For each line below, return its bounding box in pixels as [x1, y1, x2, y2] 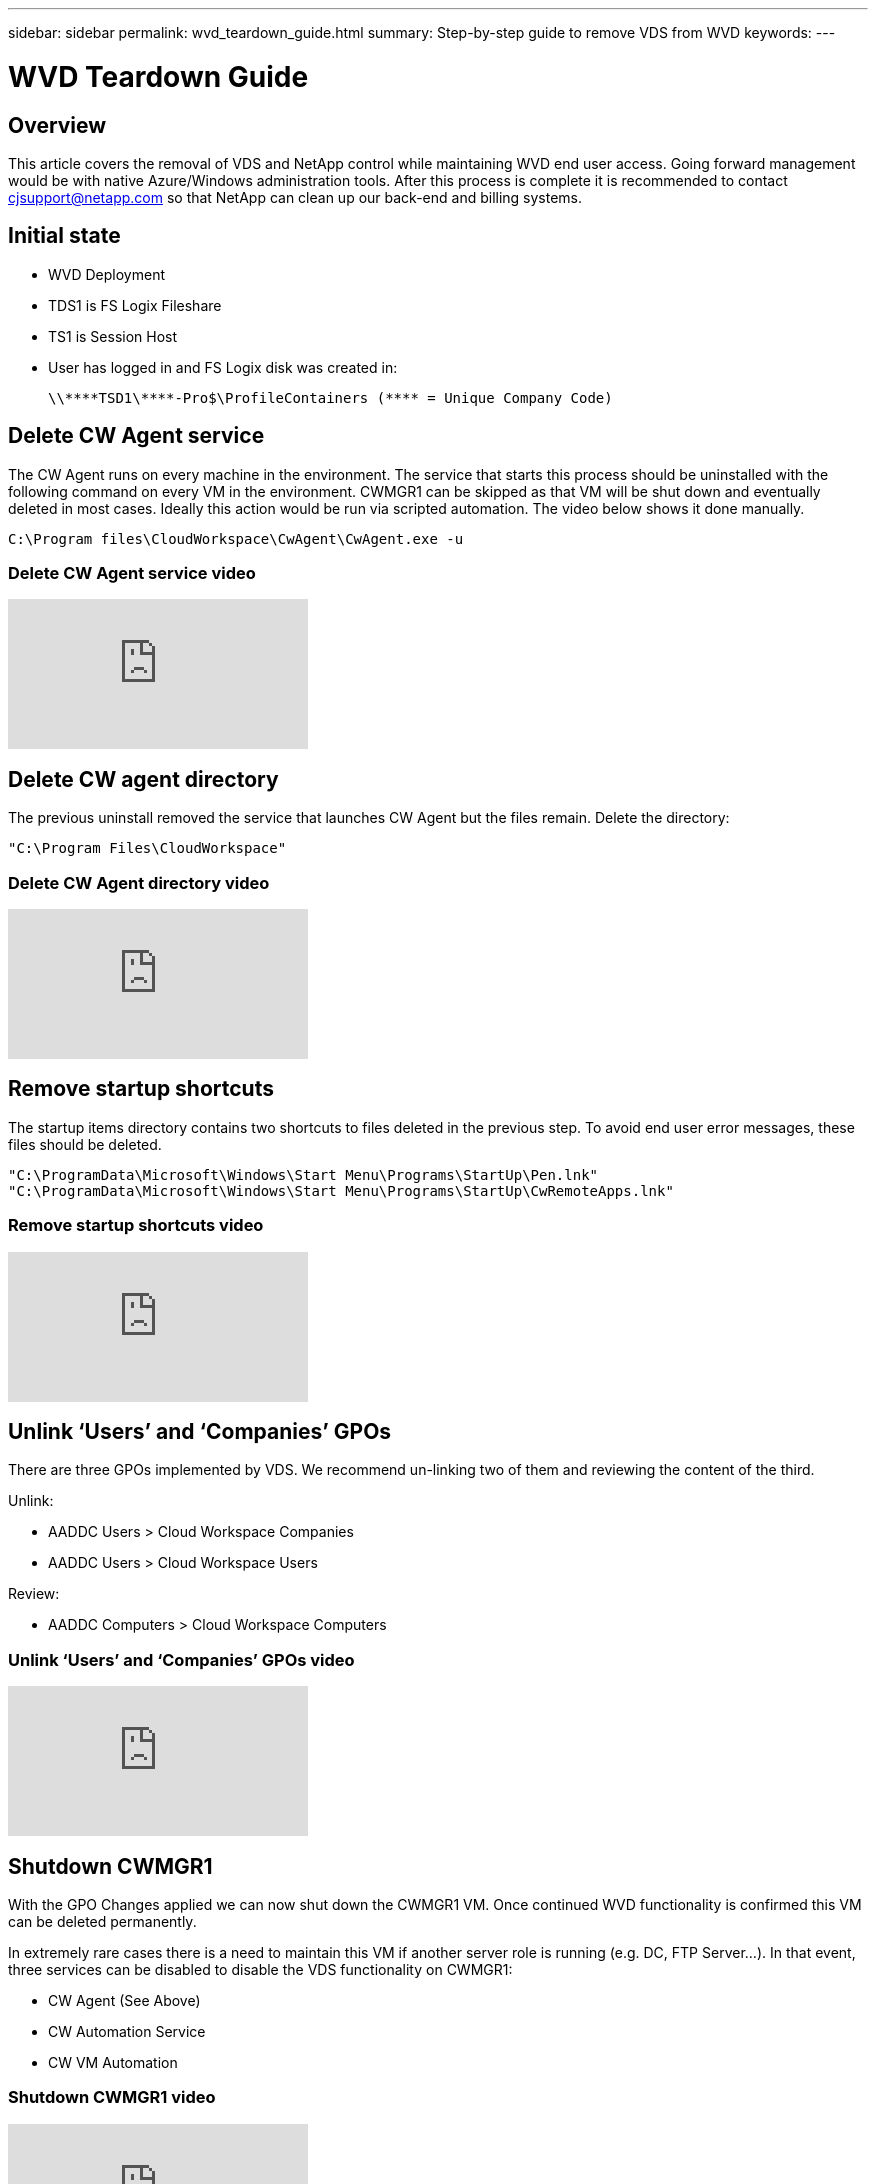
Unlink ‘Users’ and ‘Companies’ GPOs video [8, 1649, 355, 1670]
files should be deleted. [8, 1135, 162, 1153]
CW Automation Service [48, 2022, 206, 2040]
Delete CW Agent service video [8, 562, 256, 583]
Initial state [8, 223, 121, 249]
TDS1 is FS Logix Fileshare [48, 296, 222, 314]
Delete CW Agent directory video [8, 872, 270, 893]
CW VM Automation [48, 2053, 178, 2071]
